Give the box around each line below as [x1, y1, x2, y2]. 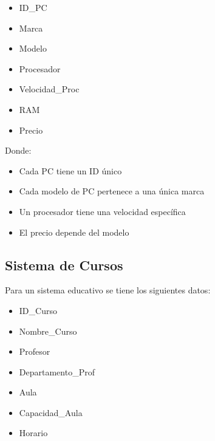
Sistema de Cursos [5, 255, 123, 274]
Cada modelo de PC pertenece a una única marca [19, 185, 205, 197]
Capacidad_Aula [19, 406, 83, 419]
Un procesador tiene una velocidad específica [19, 205, 186, 217]
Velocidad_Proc [19, 83, 80, 95]
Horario [19, 426, 48, 439]
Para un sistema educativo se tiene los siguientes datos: [5, 284, 211, 296]
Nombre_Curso [19, 324, 77, 337]
